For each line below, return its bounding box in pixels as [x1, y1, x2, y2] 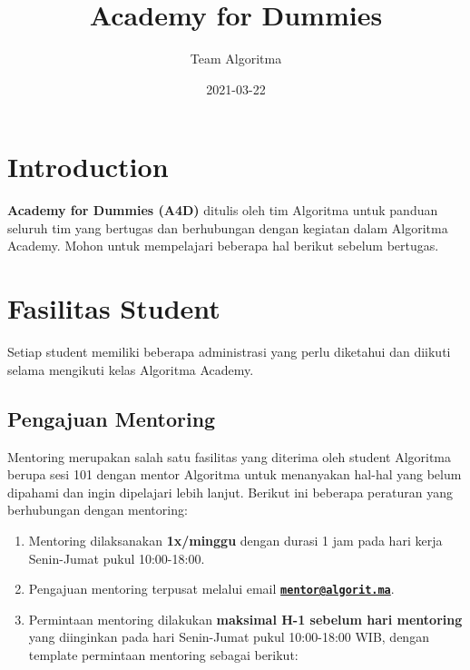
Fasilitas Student [7, 290, 220, 327]
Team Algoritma [190, 49, 282, 68]
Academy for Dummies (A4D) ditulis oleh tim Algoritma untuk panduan [7, 201, 438, 220]
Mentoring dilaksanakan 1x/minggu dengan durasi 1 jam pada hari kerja [28, 530, 443, 549]
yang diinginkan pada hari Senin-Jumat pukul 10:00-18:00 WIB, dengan [28, 627, 429, 646]
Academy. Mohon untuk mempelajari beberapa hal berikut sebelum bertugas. [7, 236, 439, 255]
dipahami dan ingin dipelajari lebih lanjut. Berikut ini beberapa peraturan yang [7, 482, 453, 501]
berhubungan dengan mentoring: [7, 500, 188, 519]
